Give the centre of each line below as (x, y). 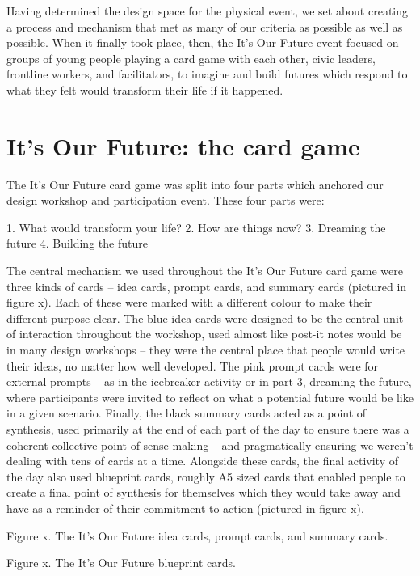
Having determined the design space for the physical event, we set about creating (207, 11)
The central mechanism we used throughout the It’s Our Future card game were (205, 271)
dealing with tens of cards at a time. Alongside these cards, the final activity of (203, 461)
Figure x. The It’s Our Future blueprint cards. (121, 563)
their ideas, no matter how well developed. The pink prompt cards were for (193, 365)
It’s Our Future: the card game (183, 145)
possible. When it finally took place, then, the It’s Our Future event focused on (203, 42)
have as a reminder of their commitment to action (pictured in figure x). (185, 508)
